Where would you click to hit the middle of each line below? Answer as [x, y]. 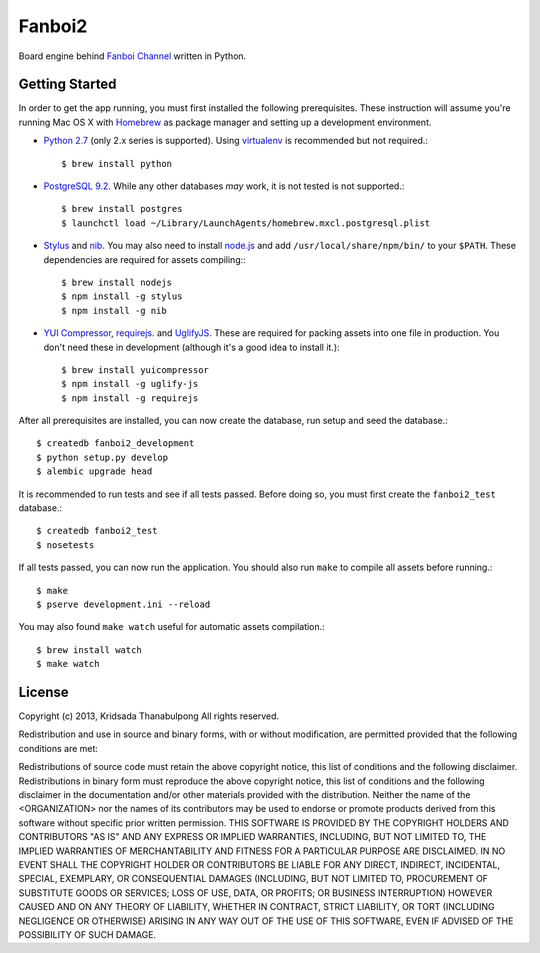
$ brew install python [117, 163]
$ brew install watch [89, 649]
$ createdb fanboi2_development [115, 443]
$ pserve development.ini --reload [123, 604]
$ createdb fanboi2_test [97, 531]
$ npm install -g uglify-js [130, 384]
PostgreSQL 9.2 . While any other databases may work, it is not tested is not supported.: [224, 186]
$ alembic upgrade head [94, 471]
